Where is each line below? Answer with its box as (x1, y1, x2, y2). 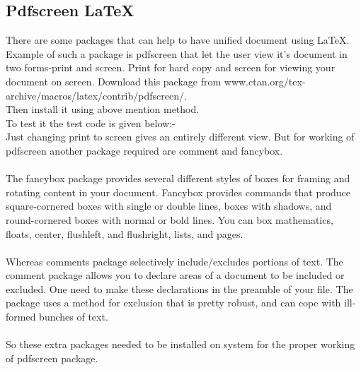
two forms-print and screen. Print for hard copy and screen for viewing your (6, 60, 336, 75)
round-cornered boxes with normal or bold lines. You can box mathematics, (6, 212, 333, 227)
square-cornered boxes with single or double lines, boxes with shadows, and (6, 198, 332, 213)
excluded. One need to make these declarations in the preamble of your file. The (6, 281, 353, 296)
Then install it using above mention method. (6, 102, 200, 117)
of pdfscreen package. (6, 350, 98, 365)
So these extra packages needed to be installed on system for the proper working (6, 337, 355, 352)
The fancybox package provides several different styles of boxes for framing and (6, 171, 350, 186)
